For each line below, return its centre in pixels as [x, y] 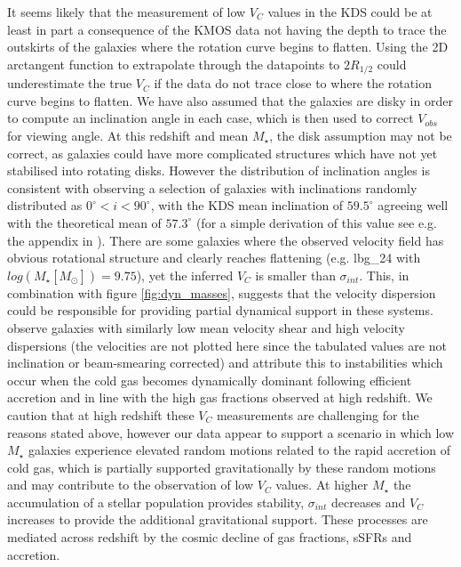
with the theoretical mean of [84, 222]
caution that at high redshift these [101, 414]
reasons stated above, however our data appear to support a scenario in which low [231, 432]
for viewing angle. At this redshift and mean [128, 136]
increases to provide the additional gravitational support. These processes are [218, 519]
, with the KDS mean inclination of [247, 205]
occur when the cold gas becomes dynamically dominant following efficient [210, 380]
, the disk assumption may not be [361, 136]
